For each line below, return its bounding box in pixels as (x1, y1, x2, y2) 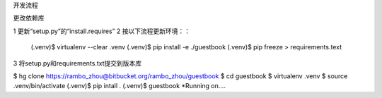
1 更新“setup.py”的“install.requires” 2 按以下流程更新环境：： (13, 27, 191, 35)
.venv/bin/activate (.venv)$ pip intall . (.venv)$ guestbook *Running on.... (13, 82, 226, 90)
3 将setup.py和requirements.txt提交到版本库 (13, 59, 142, 67)
